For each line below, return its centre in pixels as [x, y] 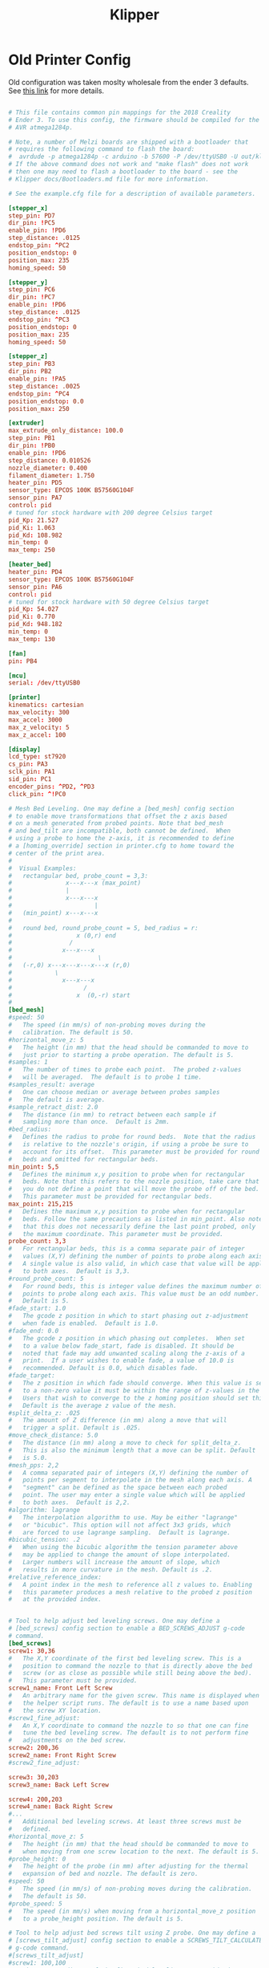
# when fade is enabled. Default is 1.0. [84, 1324]
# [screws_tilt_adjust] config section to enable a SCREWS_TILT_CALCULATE [136, 1941]
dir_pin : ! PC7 [32, 297]
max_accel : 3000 [35, 720]
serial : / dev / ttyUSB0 [44, 683]
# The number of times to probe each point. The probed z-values [125, 1070]
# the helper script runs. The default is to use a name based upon [128, 1703]
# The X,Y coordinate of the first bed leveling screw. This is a [125, 1658]
